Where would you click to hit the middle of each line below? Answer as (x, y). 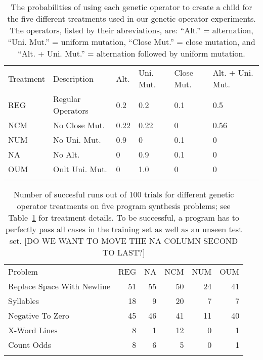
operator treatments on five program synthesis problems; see (124, 206)
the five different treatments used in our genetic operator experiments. (131, 18)
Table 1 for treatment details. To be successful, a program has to (124, 217)
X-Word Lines (33, 330)
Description (73, 78)
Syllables (24, 301)
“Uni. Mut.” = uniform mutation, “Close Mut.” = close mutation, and (131, 42)
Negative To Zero (39, 315)
